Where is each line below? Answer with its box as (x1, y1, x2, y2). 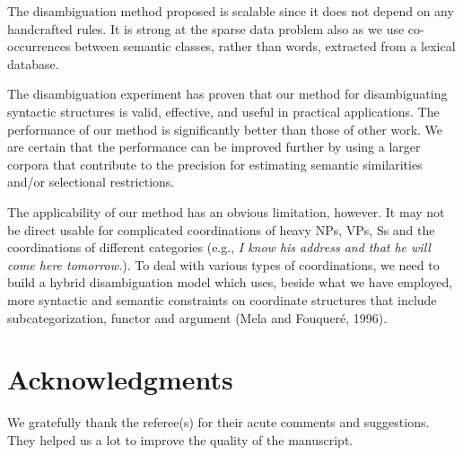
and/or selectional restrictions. (7, 172, 175, 191)
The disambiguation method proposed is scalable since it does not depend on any (7, 2, 454, 20)
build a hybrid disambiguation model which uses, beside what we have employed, (7, 273, 453, 292)
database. (7, 54, 59, 73)
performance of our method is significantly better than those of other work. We (7, 119, 443, 138)
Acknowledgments (7, 361, 233, 398)
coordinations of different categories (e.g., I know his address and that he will (7, 238, 431, 257)
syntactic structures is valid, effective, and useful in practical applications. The (7, 101, 440, 120)
